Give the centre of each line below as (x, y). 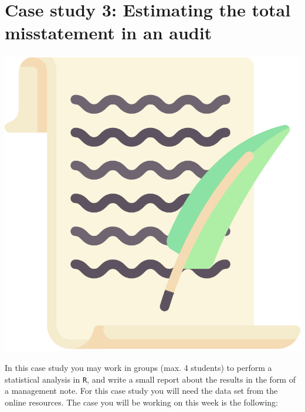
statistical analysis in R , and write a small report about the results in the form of (150, 379)
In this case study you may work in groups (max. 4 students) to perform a (138, 367)
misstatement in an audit (109, 33)
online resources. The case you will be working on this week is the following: (141, 402)
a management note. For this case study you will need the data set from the (141, 391)
